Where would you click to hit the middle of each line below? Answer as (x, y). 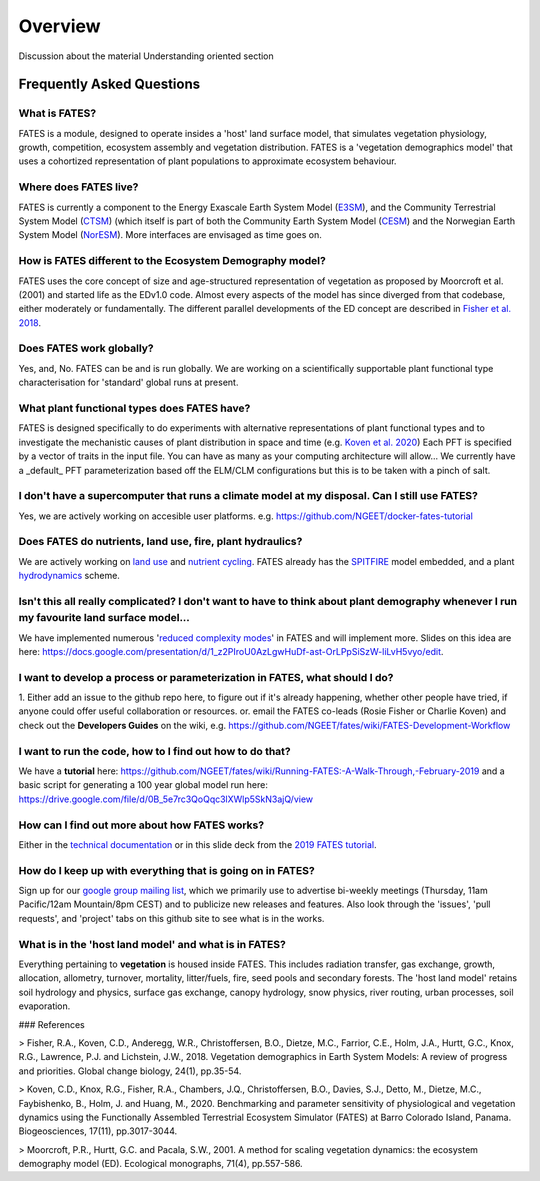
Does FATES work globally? (86, 348)
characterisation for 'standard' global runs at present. (128, 382)
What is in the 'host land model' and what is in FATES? (152, 944)
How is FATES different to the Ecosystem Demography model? (172, 261)
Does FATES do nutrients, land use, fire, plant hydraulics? (160, 542)
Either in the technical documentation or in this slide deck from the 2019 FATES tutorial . (197, 844)
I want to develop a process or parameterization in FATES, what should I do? (206, 677)
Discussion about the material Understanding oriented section (146, 56)
